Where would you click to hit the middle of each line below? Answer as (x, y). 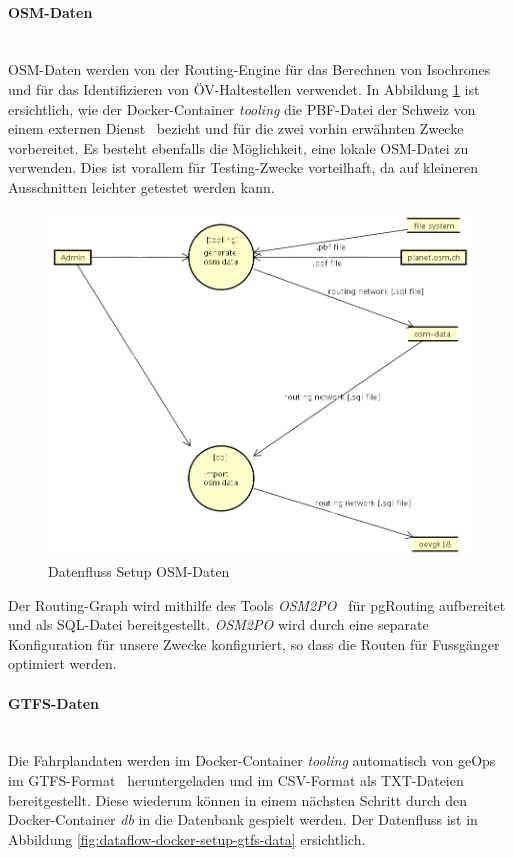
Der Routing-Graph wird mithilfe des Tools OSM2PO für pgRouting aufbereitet (257, 604)
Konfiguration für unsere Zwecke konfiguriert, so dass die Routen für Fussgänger (254, 643)
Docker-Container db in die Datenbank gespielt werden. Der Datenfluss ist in (243, 819)
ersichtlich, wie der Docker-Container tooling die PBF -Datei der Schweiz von (242, 108)
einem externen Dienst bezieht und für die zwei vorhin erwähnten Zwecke (236, 128)
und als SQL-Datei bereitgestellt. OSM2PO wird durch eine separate (218, 624)
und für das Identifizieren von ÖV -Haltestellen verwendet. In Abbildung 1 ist (244, 88)
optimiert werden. (62, 663)
